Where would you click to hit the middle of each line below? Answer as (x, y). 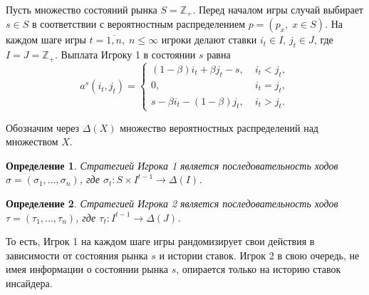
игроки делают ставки (209, 40)
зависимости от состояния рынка (77, 255)
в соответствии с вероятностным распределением (139, 24)
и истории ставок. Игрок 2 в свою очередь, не (259, 255)
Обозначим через (43, 127)
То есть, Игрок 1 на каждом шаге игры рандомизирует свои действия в (160, 241)
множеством (32, 141)
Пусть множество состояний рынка (82, 9)
